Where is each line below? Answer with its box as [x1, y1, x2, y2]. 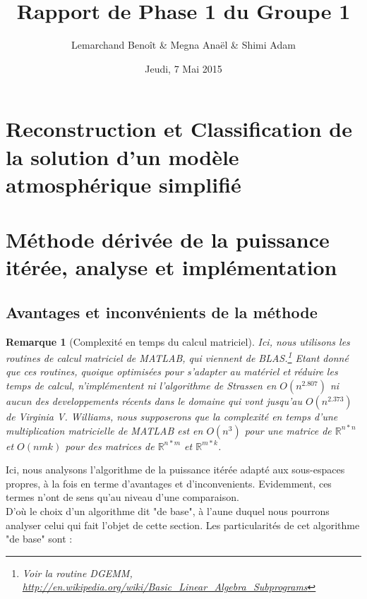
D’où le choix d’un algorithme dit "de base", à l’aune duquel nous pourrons [6, 504, 330, 519]
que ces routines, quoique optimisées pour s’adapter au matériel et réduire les [6, 364, 338, 379]
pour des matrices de [65, 438, 155, 453]
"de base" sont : [6, 531, 73, 546]
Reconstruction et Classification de [6, 114, 352, 143]
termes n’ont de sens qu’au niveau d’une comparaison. [6, 490, 239, 504]
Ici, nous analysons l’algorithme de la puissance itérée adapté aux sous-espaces [6, 462, 345, 477]
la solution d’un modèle [6, 142, 239, 171]
